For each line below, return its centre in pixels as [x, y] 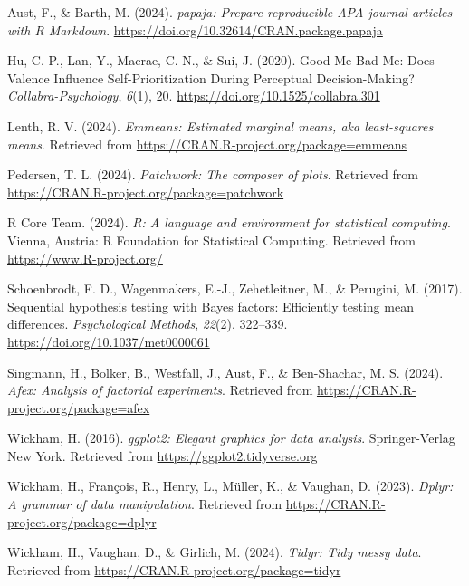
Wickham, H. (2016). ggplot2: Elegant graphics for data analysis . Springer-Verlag [231, 438]
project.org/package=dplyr [82, 521]
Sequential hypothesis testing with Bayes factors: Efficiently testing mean [211, 306]
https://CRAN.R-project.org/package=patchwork [146, 192]
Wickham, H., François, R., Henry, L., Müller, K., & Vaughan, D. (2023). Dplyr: [230, 486]
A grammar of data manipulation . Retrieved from [145, 504]
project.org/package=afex [79, 407]
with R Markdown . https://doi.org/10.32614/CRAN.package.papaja [195, 29]
